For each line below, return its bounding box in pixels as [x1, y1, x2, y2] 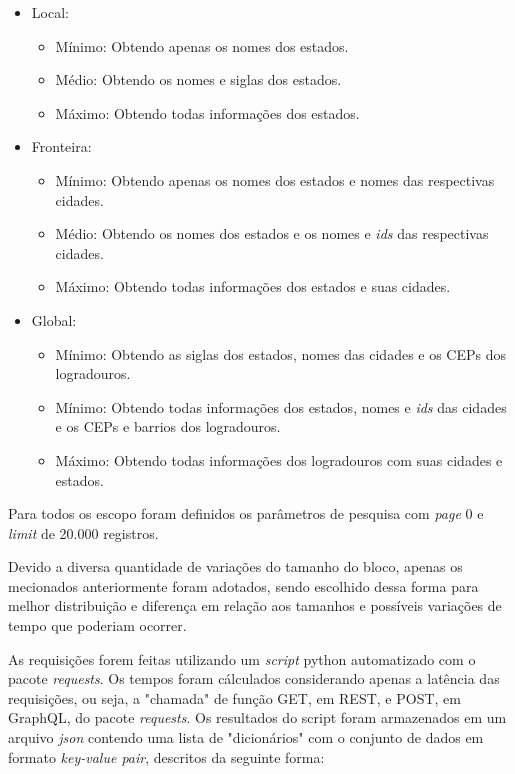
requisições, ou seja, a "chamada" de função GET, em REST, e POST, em [8, 687, 461, 708]
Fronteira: [31, 136, 92, 157]
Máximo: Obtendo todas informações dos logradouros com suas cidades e [55, 449, 503, 470]
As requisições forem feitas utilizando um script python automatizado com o [8, 648, 476, 669]
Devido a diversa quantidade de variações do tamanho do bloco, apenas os [8, 556, 463, 577]
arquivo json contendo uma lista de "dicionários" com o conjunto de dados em [8, 727, 484, 748]
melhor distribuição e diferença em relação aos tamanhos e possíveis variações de [8, 595, 502, 616]
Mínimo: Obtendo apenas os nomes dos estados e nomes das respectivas [55, 169, 495, 190]
